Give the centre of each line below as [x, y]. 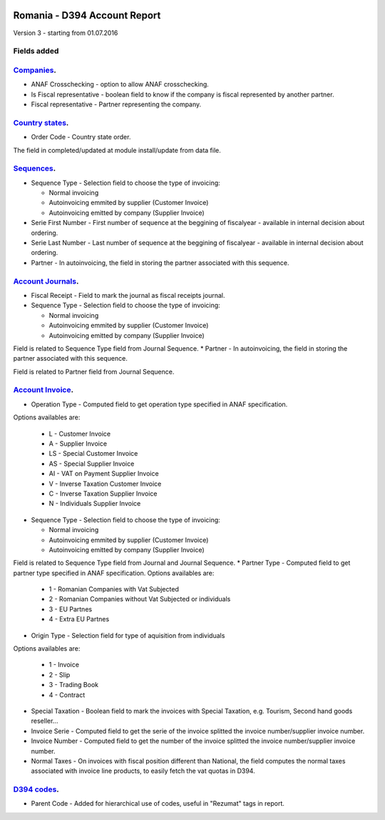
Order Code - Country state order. [81, 137]
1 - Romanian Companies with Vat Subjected [114, 589]
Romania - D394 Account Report [87, 15]
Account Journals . [46, 281]
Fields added [36, 51]
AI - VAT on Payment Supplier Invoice [104, 474]
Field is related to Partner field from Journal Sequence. [94, 371]
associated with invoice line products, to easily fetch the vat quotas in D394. [143, 771]
